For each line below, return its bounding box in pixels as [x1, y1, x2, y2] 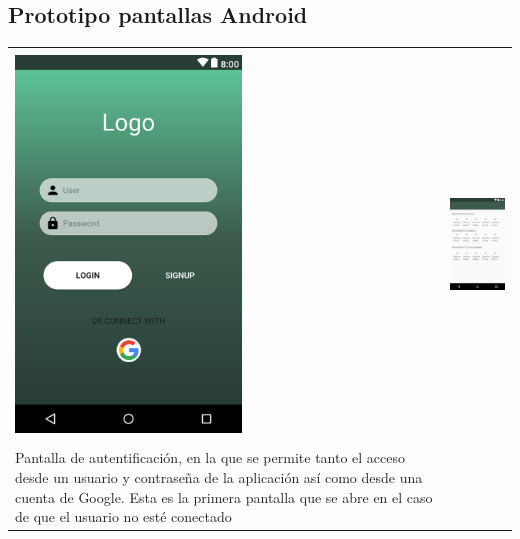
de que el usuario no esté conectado [15, 506, 232, 527]
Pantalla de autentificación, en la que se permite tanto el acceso [15, 447, 406, 468]
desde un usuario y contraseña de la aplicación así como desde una [15, 467, 423, 488]
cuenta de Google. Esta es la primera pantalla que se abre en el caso [15, 486, 433, 507]
